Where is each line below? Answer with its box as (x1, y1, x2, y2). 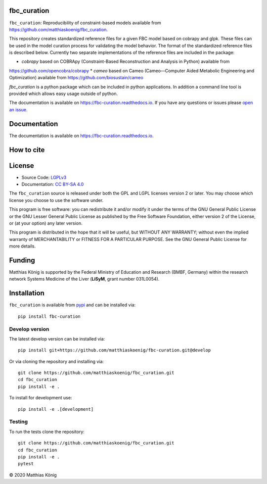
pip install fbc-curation (18, 313, 81, 319)
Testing (9, 418, 28, 425)
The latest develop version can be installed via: (9, 336, 105, 341)
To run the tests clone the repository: (9, 429, 85, 435)
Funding (9, 256, 36, 264)
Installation (9, 289, 44, 297)
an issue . (9, 106, 28, 112)
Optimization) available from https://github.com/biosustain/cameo (9, 75, 143, 81)
